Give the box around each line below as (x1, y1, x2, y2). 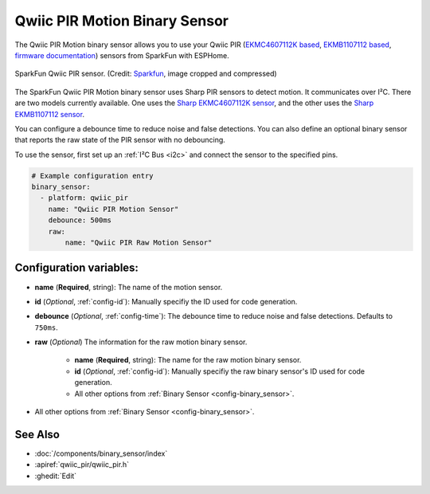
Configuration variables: (14, 261, 139, 275)
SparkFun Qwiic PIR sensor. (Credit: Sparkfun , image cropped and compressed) (14, 69, 278, 79)
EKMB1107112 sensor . (14, 109, 85, 119)
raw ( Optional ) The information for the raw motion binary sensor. (34, 337, 248, 347)
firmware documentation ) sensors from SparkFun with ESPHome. (14, 50, 230, 60)
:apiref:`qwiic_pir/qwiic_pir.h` (34, 460, 130, 469)
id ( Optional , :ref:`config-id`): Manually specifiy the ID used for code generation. (34, 296, 298, 306)
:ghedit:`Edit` (34, 471, 77, 480)
